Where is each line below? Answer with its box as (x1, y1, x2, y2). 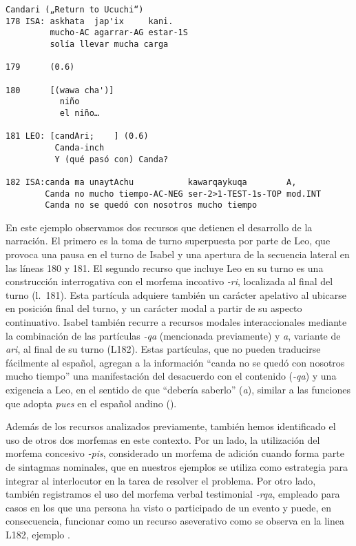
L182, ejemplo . (6, 527, 70, 541)
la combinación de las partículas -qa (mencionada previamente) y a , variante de (6, 328, 341, 342)
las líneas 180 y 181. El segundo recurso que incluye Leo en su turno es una (6, 260, 324, 275)
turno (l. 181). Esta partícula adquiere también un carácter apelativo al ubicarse (6, 287, 346, 302)
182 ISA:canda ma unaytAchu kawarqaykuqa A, (6, 177, 297, 187)
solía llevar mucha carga (50, 39, 169, 49)
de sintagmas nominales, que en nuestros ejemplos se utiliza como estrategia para (6, 459, 348, 474)
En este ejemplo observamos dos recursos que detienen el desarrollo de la (6, 220, 313, 234)
